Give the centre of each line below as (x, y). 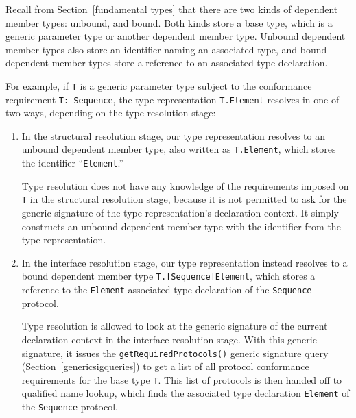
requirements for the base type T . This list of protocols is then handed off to (182, 379)
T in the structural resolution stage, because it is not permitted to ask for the (184, 199)
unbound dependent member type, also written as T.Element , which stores (179, 149)
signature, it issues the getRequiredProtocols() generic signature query (175, 353)
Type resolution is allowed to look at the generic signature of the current (175, 326)
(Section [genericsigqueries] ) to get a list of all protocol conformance (165, 366)
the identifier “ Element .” (72, 163)
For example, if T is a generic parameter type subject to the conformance (159, 85)
